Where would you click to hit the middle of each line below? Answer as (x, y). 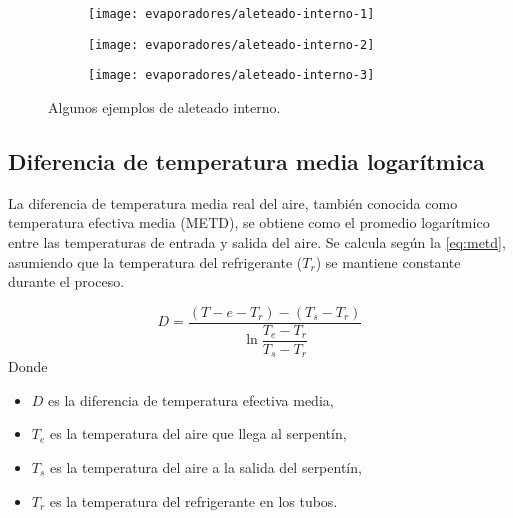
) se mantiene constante (388, 261)
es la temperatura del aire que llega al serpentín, (198, 433)
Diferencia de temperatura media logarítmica (246, 160)
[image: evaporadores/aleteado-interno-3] (231, 75)
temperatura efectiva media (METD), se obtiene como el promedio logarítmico (249, 222)
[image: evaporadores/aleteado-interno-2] (231, 44)
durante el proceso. (66, 281)
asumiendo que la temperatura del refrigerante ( (155, 261)
